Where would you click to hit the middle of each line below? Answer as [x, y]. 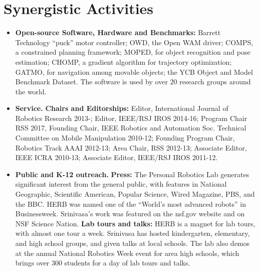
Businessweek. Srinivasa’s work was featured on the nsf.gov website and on [130, 214]
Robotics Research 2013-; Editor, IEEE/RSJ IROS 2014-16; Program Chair [131, 118]
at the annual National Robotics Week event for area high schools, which [127, 253]
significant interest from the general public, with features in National [121, 184]
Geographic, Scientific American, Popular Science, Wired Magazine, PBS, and [135, 194]
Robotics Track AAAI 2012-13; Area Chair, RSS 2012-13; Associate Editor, [131, 147]
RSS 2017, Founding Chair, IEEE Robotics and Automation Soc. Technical [131, 128]
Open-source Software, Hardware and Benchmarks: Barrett [118, 32]
